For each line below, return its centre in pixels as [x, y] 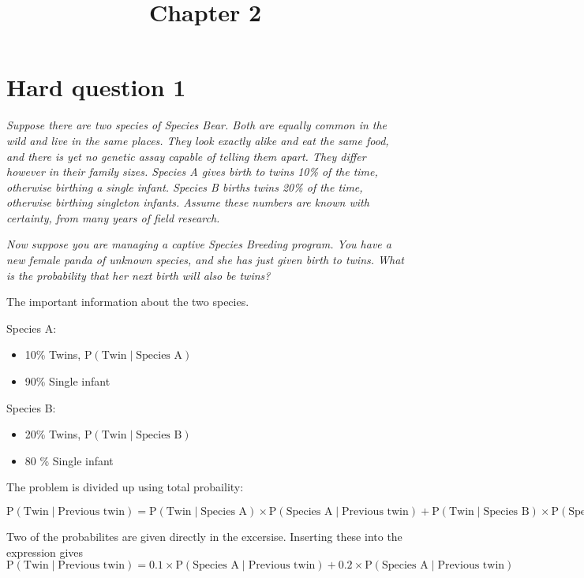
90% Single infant [67, 381]
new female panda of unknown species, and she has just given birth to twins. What [205, 260]
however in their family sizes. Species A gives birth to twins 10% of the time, [192, 172]
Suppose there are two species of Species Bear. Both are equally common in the [197, 125]
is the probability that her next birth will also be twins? [139, 275]
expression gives [45, 552]
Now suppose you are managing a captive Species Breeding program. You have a [199, 244]
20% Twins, [53, 434]
